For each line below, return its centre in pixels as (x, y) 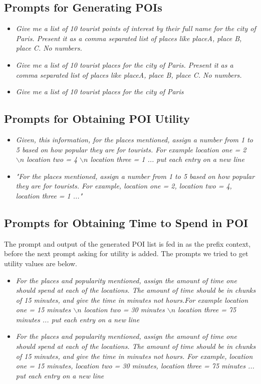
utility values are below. (41, 263)
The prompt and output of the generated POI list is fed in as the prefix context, (127, 243)
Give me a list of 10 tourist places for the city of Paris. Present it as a (124, 64)
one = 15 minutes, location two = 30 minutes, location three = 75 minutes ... (135, 366)
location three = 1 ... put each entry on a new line (167, 159)
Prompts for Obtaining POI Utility (97, 119)
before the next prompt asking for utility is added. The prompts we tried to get (126, 253)
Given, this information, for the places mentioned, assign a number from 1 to (134, 139)
